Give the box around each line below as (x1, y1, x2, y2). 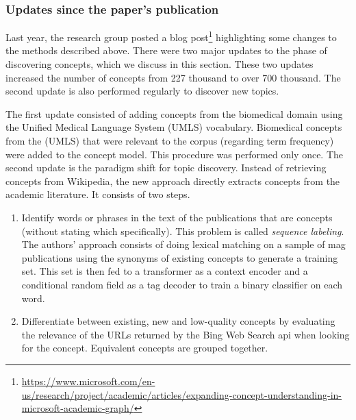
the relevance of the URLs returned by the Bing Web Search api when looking (21, 327, 350, 341)
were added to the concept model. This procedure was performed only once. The (5, 147, 344, 161)
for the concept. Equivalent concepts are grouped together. (21, 341, 268, 355)
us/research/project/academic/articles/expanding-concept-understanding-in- (21, 387, 342, 402)
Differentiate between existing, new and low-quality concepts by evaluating (21, 314, 335, 328)
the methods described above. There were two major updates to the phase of (5, 43, 327, 58)
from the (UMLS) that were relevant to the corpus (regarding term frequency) (5, 134, 334, 148)
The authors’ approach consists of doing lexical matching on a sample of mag (21, 237, 346, 251)
